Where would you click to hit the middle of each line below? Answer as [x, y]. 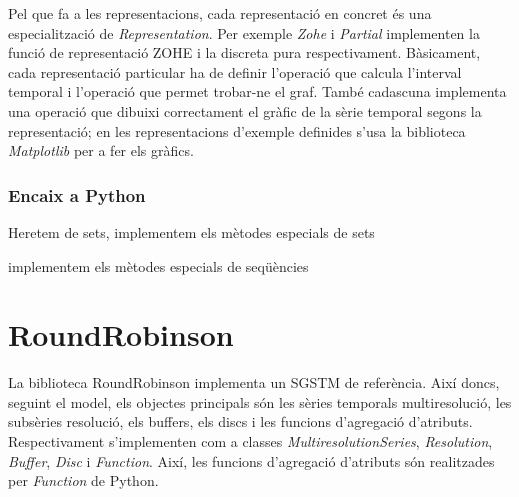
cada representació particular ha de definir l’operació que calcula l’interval [235, 71]
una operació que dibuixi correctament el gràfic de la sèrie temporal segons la [245, 110]
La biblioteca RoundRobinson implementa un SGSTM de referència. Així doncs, [254, 382]
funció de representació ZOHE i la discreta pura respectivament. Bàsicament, [244, 52]
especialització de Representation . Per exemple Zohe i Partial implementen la [244, 32]
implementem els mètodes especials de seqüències [158, 265]
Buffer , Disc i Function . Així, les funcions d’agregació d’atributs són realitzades [251, 460]
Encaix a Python [77, 194]
